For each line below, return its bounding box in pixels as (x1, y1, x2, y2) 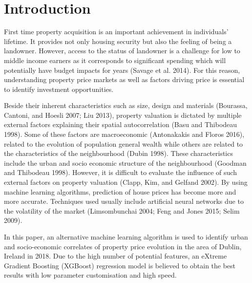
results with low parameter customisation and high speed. (4, 270, 177, 280)
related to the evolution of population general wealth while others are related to (4, 138, 243, 149)
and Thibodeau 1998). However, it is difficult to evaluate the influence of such (4, 167, 237, 177)
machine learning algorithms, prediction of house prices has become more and (4, 186, 236, 196)
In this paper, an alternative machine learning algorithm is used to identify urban (4, 232, 248, 241)
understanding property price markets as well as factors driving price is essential (4, 74, 245, 85)
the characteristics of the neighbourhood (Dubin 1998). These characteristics (4, 148, 233, 158)
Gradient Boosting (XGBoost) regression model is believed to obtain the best (4, 260, 236, 270)
